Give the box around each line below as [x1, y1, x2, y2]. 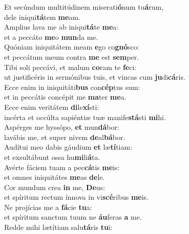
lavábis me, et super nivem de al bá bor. [4, 131, 125, 142]
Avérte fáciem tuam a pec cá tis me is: [4, 161, 120, 172]
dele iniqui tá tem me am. [4, 11, 80, 22]
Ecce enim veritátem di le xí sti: [4, 101, 99, 112]
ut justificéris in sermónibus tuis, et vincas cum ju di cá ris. [4, 72, 185, 82]
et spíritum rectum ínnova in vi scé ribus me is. [4, 192, 149, 202]
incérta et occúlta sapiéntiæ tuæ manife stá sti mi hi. [4, 111, 166, 122]
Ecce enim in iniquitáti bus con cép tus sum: [4, 81, 140, 92]
